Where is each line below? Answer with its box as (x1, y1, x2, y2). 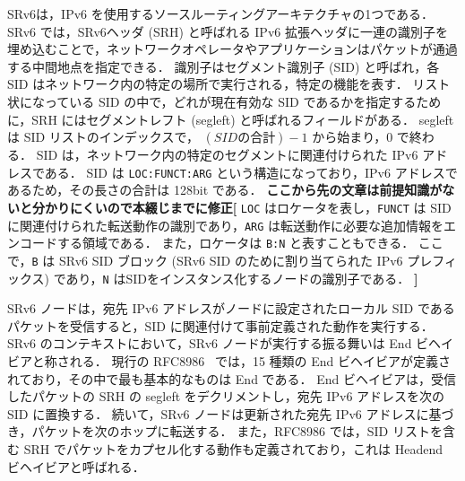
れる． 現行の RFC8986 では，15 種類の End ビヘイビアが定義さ (69, 352, 451, 371)
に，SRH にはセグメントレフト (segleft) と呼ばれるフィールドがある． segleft (7, 109, 454, 128)
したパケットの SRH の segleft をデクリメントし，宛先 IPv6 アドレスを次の (7, 387, 445, 406)
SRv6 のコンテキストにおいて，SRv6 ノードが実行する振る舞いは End (7, 334, 412, 353)
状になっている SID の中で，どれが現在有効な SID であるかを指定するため (7, 92, 442, 110)
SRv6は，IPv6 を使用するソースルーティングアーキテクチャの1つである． (7, 4, 435, 22)
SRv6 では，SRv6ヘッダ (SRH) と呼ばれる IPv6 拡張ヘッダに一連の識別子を (7, 22, 448, 40)
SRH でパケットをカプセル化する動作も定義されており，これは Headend (23, 440, 443, 459)
